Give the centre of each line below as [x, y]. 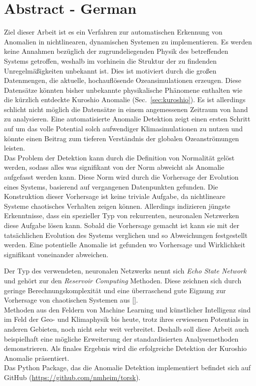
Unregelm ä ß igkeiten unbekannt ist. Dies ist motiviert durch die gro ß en [110, 70]
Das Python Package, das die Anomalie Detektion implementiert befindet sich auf [128, 367]
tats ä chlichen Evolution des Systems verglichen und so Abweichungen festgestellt [126, 235]
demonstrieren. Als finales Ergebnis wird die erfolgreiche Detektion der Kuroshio [126, 348]
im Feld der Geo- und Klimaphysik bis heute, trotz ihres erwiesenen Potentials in [126, 319]
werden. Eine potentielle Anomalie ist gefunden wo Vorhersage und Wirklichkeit [125, 245]
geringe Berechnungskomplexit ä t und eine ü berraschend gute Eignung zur [115, 290]
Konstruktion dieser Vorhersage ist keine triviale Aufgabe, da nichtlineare [115, 196]
